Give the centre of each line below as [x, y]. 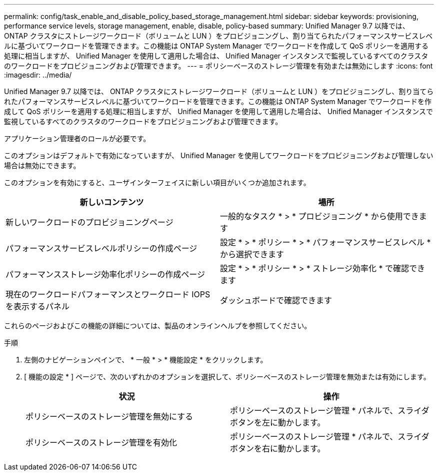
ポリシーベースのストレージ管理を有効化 [101, 442]
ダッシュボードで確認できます [276, 300]
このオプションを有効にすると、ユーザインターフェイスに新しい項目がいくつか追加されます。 [157, 182]
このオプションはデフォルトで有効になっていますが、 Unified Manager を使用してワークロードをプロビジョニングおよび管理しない [219, 155]
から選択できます [252, 254]
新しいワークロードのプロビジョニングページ [89, 222]
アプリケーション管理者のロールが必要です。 [77, 138]
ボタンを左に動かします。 [278, 422]
